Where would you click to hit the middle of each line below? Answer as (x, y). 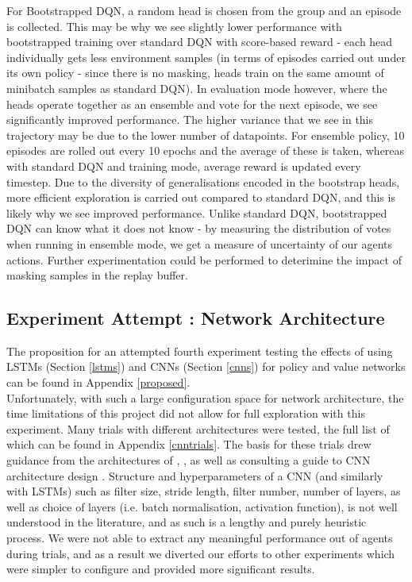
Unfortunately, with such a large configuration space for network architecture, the (205, 397)
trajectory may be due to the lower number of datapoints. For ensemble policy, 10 (206, 135)
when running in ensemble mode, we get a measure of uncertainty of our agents (200, 243)
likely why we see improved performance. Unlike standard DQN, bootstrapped (197, 212)
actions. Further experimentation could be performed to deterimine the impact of (204, 259)
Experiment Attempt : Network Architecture (196, 318)
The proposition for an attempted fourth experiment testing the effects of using (200, 351)
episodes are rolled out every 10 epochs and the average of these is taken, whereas (206, 150)
